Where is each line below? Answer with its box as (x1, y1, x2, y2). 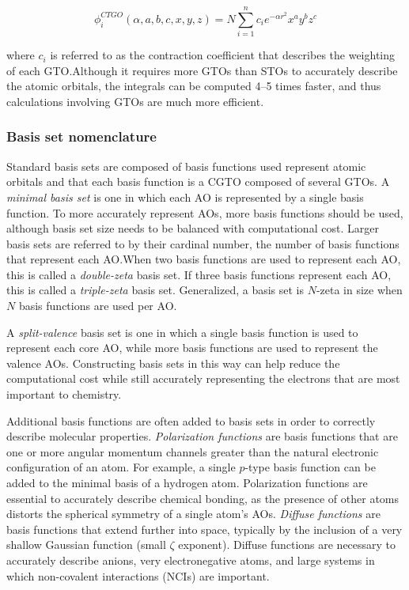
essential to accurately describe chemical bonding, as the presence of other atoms (6, 490, 400, 506)
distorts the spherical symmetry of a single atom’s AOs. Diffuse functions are (6, 505, 381, 522)
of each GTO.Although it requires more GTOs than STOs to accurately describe (6, 62, 398, 78)
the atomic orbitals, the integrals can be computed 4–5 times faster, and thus (6, 78, 381, 94)
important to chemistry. (6, 386, 122, 403)
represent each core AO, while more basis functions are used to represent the (6, 339, 378, 356)
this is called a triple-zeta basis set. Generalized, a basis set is (6, 282, 305, 298)
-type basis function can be (244, 459, 376, 475)
